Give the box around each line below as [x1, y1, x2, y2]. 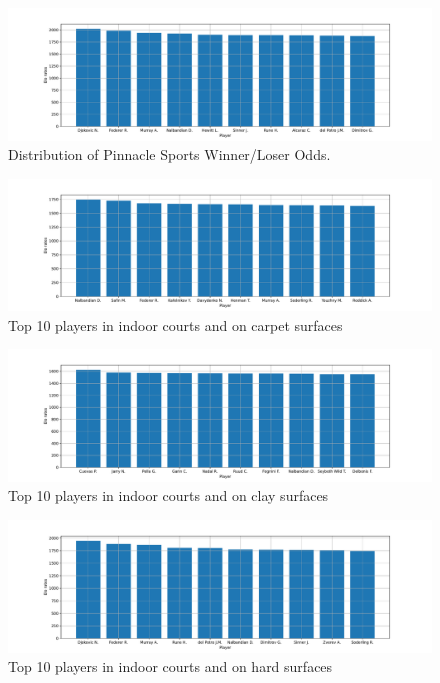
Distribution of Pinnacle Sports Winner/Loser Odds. [8, 144, 331, 165]
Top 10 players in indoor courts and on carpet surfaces [8, 314, 343, 335]
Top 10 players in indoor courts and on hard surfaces [8, 656, 333, 677]
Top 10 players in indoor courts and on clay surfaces [8, 485, 329, 506]
